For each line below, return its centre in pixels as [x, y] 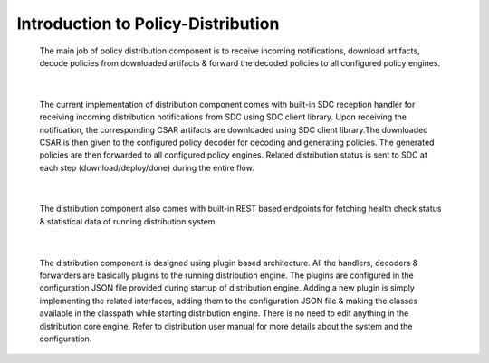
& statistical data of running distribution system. [128, 221]
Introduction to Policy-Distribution [148, 24]
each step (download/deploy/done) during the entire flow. [147, 167]
